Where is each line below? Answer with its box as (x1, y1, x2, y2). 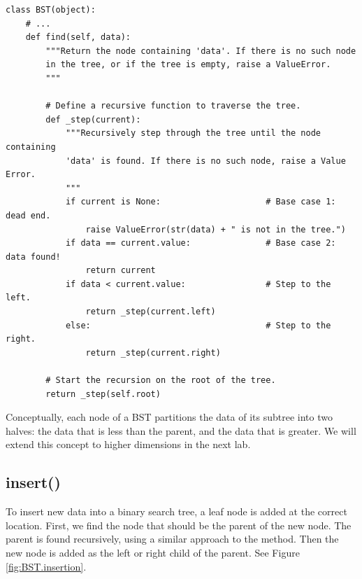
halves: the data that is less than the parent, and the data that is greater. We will (6, 423, 356, 438)
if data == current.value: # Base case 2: (65, 238, 336, 249)
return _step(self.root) (45, 389, 161, 399)
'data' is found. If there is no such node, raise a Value (65, 155, 346, 166)
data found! (6, 251, 61, 262)
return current (85, 265, 156, 276)
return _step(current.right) (85, 347, 221, 358)
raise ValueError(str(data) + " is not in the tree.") (85, 224, 346, 235)
